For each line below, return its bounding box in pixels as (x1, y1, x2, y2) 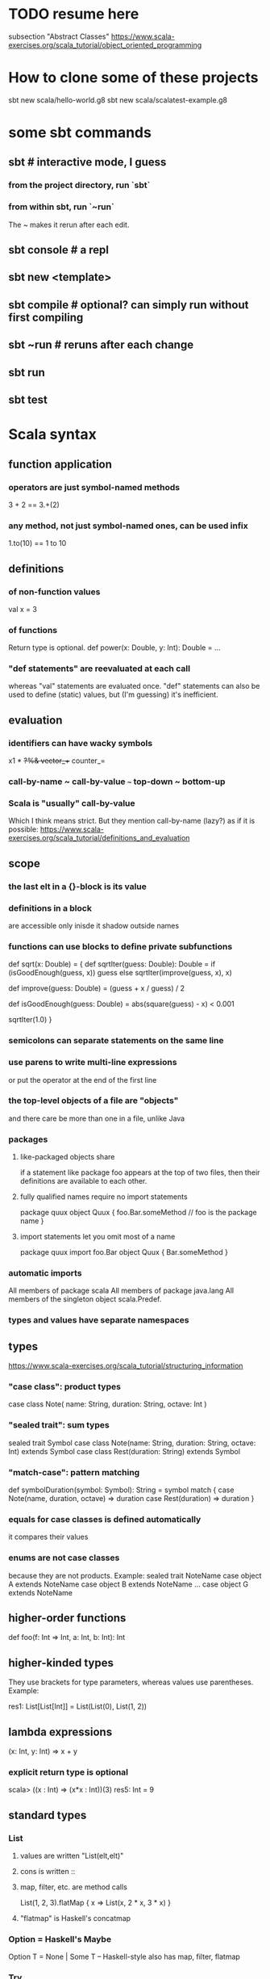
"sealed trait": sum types (8, 1419, 110, 1431)
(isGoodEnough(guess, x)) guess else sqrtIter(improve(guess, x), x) (8, 968, 232, 978)
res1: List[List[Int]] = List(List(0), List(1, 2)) (8, 1701, 147, 1712)
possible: (8, 824, 39, 834)
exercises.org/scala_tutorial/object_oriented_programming (8, 40, 202, 49)
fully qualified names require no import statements (19, 1192, 188, 1201)
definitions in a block (8, 902, 93, 913)
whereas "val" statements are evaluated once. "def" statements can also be (8, 681, 260, 691)
